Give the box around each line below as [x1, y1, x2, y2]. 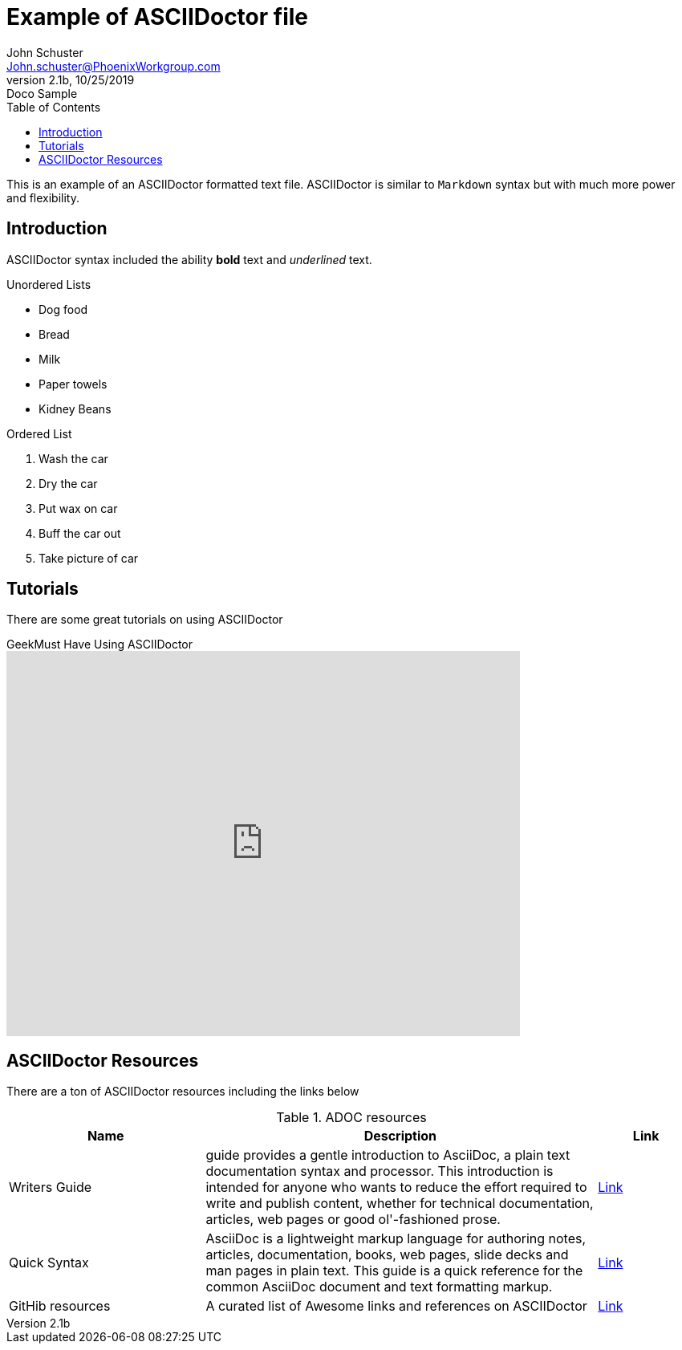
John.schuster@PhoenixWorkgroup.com [6, 59, 221, 73]
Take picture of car [39, 551, 139, 565]
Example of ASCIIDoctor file [6, 3, 309, 30]
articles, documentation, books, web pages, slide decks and [205, 1246, 569, 1263]
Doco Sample [6, 86, 78, 100]
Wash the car [39, 451, 108, 466]
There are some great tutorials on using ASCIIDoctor [6, 612, 283, 627]
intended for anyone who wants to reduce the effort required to [205, 1179, 587, 1196]
